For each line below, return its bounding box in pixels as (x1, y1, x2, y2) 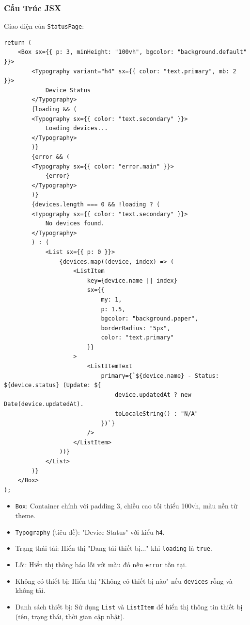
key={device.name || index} (87, 277, 177, 284)
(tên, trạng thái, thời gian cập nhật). (15, 611, 125, 621)
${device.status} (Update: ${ (4, 382, 101, 389)
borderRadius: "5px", (101, 324, 171, 332)
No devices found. (45, 220, 105, 227)
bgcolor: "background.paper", (101, 315, 198, 322)
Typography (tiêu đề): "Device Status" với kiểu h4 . (15, 526, 165, 537)
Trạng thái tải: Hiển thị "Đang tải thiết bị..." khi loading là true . (15, 543, 212, 553)
